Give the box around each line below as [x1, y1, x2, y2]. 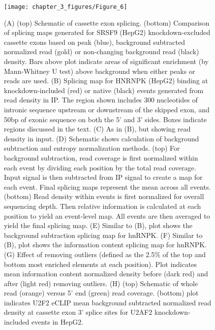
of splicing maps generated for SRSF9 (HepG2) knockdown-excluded [4, 27, 211, 37]
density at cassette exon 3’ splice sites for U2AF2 [4, 307, 153, 317]
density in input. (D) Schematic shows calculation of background [4, 133, 199, 143]
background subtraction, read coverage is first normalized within [4, 152, 198, 163]
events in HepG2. [31, 317, 84, 327]
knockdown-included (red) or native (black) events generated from [4, 85, 204, 95]
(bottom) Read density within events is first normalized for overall [4, 191, 204, 201]
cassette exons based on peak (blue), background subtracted [4, 36, 185, 47]
